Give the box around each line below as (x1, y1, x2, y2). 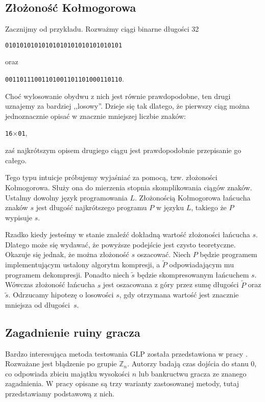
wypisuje (5, 212, 32, 222)
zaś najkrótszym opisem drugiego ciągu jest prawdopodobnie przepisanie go (5, 145, 242, 156)
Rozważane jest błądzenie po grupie (5, 358, 117, 369)
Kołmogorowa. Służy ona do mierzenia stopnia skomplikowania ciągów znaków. (5, 182, 252, 192)
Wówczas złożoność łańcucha (5, 279, 95, 290)
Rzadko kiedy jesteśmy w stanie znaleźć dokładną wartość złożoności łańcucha (5, 229, 250, 240)
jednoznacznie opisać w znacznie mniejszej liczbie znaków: (5, 110, 186, 121)
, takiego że (191, 202, 227, 213)
